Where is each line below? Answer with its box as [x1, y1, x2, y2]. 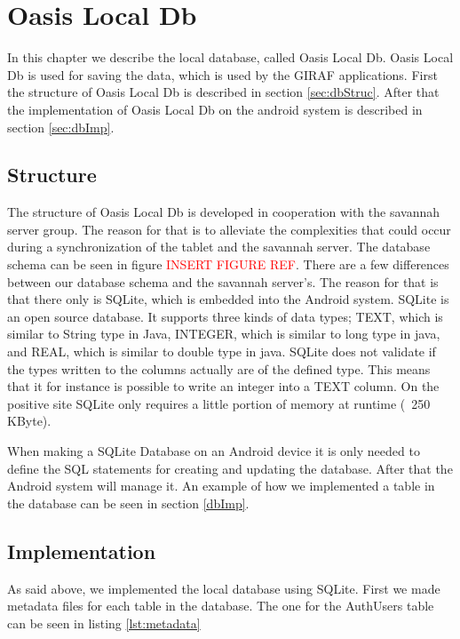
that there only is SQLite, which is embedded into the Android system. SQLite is [7, 290, 449, 308]
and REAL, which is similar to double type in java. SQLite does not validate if [7, 342, 436, 361]
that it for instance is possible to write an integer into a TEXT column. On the [7, 377, 440, 395]
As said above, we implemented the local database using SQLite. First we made [7, 579, 440, 597]
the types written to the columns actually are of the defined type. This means [7, 359, 431, 378]
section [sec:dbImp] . [7, 117, 115, 136]
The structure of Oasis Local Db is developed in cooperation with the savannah [7, 203, 440, 221]
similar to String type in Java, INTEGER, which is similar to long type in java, [7, 324, 440, 343]
